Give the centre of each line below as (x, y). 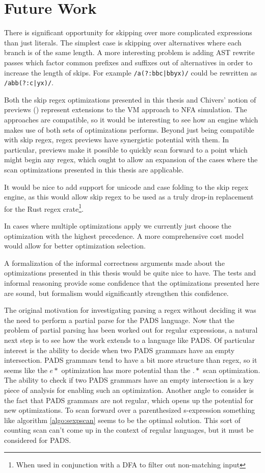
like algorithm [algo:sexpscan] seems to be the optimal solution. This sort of (122, 420)
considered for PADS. (38, 440)
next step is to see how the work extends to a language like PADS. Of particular (129, 340)
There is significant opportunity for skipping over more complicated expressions (128, 32)
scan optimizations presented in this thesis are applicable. (94, 169)
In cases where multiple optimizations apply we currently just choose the (118, 226)
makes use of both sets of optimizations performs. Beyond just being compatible (129, 129)
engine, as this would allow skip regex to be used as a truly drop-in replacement (129, 197)
